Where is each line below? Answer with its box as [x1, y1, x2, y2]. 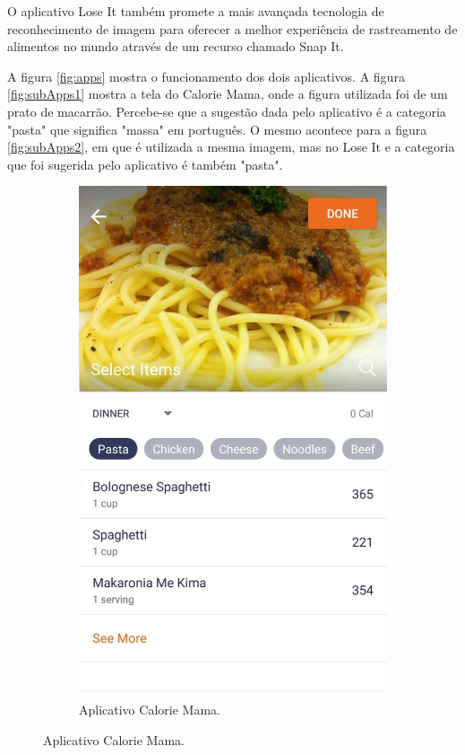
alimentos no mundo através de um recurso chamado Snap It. [7, 37, 344, 56]
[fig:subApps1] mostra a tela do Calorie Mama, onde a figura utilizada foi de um [7, 84, 448, 103]
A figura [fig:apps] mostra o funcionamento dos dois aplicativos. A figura [7, 66, 405, 85]
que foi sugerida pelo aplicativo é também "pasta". [7, 154, 283, 173]
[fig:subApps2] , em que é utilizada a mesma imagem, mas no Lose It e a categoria [7, 137, 455, 156]
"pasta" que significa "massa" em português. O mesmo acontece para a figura [7, 119, 427, 138]
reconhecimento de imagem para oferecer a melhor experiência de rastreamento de [7, 19, 458, 38]
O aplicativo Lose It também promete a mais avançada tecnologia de [7, 2, 384, 20]
